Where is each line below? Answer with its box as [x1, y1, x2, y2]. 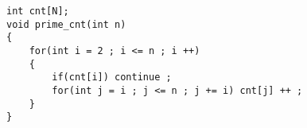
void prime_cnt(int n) [6, 18, 126, 30]
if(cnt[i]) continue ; [52, 72, 172, 83]
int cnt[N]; [6, 6, 69, 17]
